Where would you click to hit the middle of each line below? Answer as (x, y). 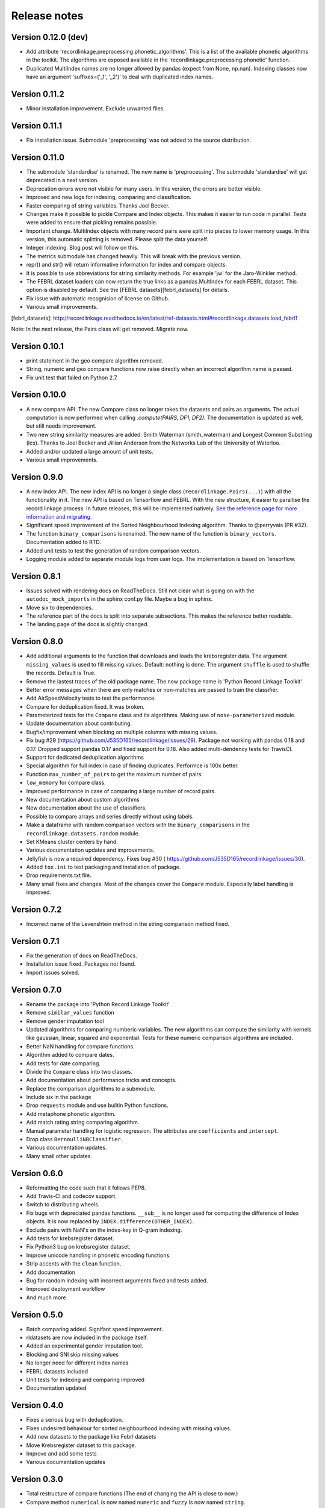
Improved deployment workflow (66, 1289)
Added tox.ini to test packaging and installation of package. (104, 867)
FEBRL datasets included (57, 1371)
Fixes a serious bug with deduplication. (75, 1420)
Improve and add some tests (62, 1453)
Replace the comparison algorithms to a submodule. (91, 1088)
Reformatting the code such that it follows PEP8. (86, 1188)
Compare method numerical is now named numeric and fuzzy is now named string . (136, 1502)
